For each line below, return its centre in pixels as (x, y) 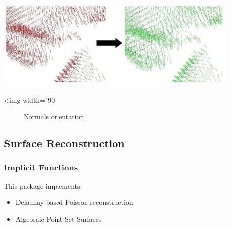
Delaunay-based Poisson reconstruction (74, 202)
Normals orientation (54, 117)
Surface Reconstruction (64, 143)
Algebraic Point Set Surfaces (58, 218)
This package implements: (43, 185)
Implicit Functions (41, 167)
